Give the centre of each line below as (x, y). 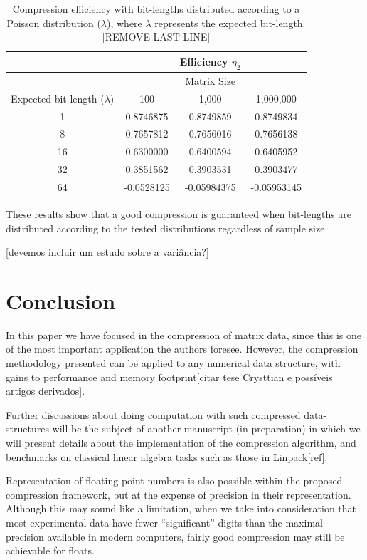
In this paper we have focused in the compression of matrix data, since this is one (183, 335)
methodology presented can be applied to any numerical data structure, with (173, 363)
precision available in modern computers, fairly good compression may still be (175, 536)
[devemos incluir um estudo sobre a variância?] (107, 252)
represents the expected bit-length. (230, 22)
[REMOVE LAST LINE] (156, 37)
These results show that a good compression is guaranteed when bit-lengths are (179, 213)
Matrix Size (211, 80)
